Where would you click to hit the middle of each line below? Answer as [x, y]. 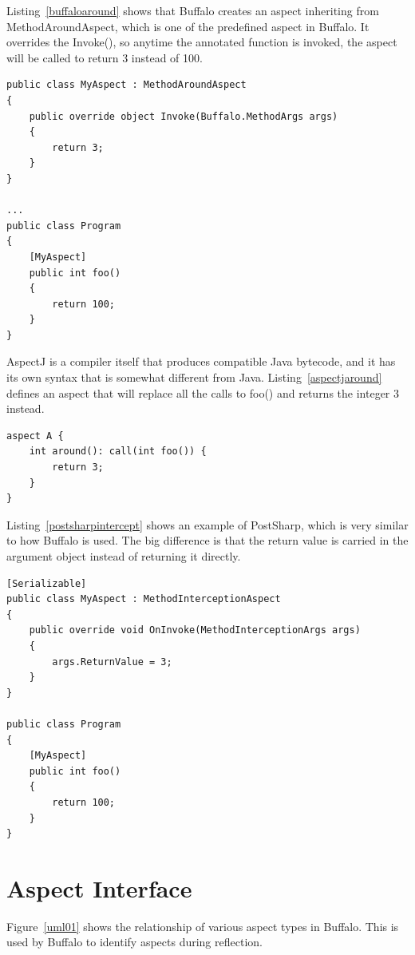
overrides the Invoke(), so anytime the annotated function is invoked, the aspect [202, 42]
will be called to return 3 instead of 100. [105, 57]
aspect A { [35, 436]
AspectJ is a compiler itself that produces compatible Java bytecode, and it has [201, 361]
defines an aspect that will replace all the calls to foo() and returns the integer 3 [203, 392]
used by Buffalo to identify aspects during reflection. [134, 942]
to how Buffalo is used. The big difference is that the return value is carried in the [207, 540]
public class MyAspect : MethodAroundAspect [126, 85]
